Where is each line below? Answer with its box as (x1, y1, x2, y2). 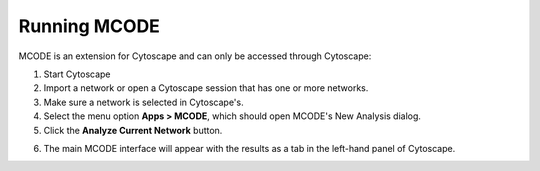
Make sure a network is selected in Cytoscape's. (43, 96, 244, 108)
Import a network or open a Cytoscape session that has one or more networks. (43, 82, 369, 94)
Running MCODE (18, 15, 160, 37)
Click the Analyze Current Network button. (43, 124, 223, 136)
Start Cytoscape (43, 68, 111, 80)
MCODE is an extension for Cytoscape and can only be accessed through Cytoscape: (18, 50, 372, 62)
